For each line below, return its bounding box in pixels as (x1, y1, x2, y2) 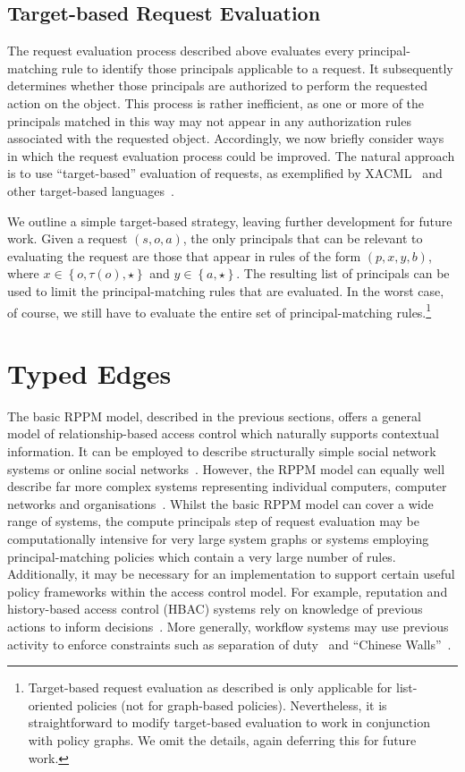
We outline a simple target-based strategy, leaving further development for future (7, 211, 452, 230)
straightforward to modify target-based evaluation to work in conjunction (28, 713, 430, 732)
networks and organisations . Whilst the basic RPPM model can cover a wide (7, 494, 434, 513)
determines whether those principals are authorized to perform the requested (7, 76, 428, 95)
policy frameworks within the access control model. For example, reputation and (7, 581, 448, 600)
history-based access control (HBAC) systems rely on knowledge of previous (7, 599, 423, 618)
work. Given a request (7, 229, 128, 248)
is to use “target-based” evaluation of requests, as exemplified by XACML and (7, 164, 443, 182)
